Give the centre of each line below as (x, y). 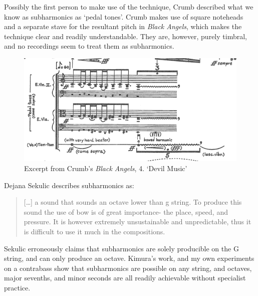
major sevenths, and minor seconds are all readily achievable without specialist (125, 278)
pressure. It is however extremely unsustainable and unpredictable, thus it (138, 221)
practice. (17, 287)
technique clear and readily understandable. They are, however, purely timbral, (125, 36)
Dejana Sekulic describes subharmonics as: (69, 185)
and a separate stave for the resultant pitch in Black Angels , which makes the (123, 26)
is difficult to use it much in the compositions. (94, 231)
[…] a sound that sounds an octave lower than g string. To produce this (133, 202)
